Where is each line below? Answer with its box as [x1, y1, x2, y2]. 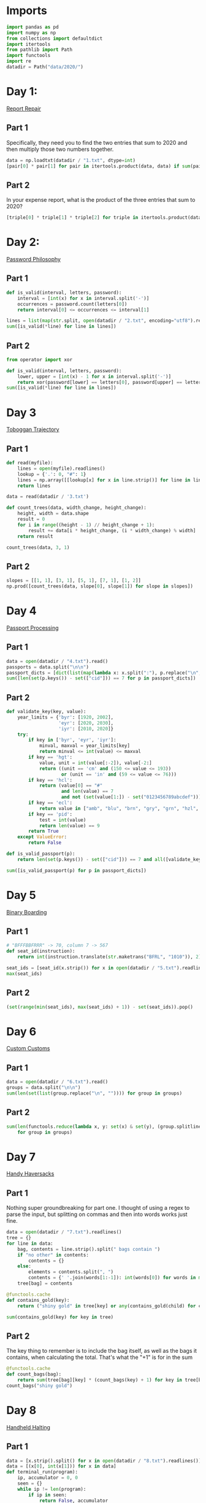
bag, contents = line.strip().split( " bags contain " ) [17, 1246, 161, 1252]
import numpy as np [6, 29, 56, 36]
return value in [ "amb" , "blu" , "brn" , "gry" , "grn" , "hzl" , [39, 805, 199, 811]
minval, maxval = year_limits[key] [39, 743, 131, 749]
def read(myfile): [6, 460, 53, 466]
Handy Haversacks [6, 1170, 55, 1177]
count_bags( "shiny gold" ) [6, 1382, 72, 1389]
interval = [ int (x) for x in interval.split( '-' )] [17, 295, 150, 301]
